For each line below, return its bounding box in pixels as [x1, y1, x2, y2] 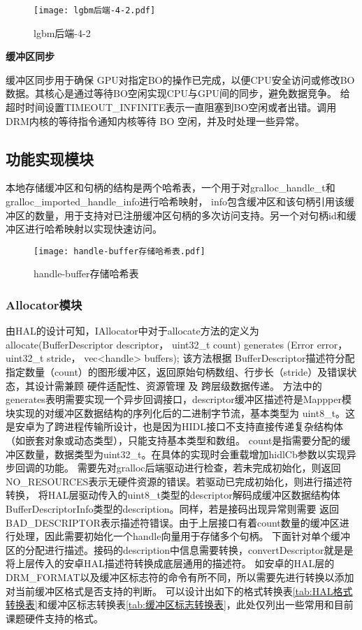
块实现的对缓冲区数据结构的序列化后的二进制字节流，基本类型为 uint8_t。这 [6, 405, 356, 420]
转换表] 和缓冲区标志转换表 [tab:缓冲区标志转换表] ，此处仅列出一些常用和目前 [6, 597, 354, 612]
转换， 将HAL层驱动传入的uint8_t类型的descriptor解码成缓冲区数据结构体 [6, 488, 340, 502]
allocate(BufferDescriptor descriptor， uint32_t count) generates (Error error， [6, 337, 348, 351]
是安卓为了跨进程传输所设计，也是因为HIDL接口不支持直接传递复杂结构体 [6, 419, 343, 434]
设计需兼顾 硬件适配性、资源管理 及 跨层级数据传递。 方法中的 [34, 378, 322, 393]
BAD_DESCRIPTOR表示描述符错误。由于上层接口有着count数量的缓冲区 [6, 515, 340, 529]
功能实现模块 [6, 147, 94, 169]
